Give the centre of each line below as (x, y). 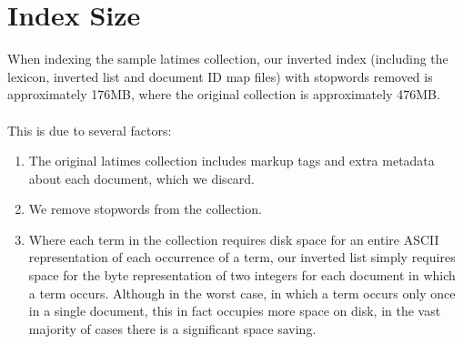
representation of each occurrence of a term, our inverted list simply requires (242, 257)
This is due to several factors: (90, 130)
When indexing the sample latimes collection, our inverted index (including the (228, 59)
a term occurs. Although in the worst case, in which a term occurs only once (242, 293)
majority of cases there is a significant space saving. (172, 328)
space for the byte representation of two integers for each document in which (242, 275)
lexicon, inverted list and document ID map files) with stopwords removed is (220, 76)
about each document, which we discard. (142, 178)
